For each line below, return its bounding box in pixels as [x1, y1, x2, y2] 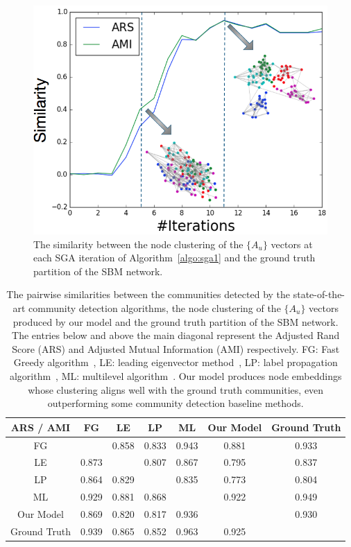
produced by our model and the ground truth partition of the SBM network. [12, 314, 339, 329]
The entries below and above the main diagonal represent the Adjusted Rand [12, 328, 340, 342]
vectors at [271, 236, 313, 251]
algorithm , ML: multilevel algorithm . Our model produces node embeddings [9, 368, 342, 383]
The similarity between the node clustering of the [33, 236, 243, 251]
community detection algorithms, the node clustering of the [28, 300, 281, 315]
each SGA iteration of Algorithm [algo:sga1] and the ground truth [33, 250, 316, 265]
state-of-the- [293, 287, 345, 302]
